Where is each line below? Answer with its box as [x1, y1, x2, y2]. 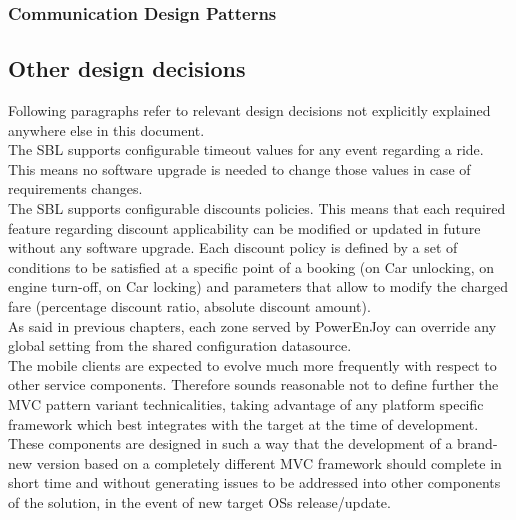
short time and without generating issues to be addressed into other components [8, 472, 501, 493]
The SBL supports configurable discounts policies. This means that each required [8, 198, 506, 219]
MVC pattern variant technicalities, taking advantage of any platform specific [8, 393, 484, 414]
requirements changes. [8, 178, 143, 199]
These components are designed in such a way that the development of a [8, 433, 453, 454]
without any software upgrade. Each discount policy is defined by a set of [8, 237, 458, 258]
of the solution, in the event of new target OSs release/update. [8, 491, 391, 512]
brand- [457, 433, 498, 454]
